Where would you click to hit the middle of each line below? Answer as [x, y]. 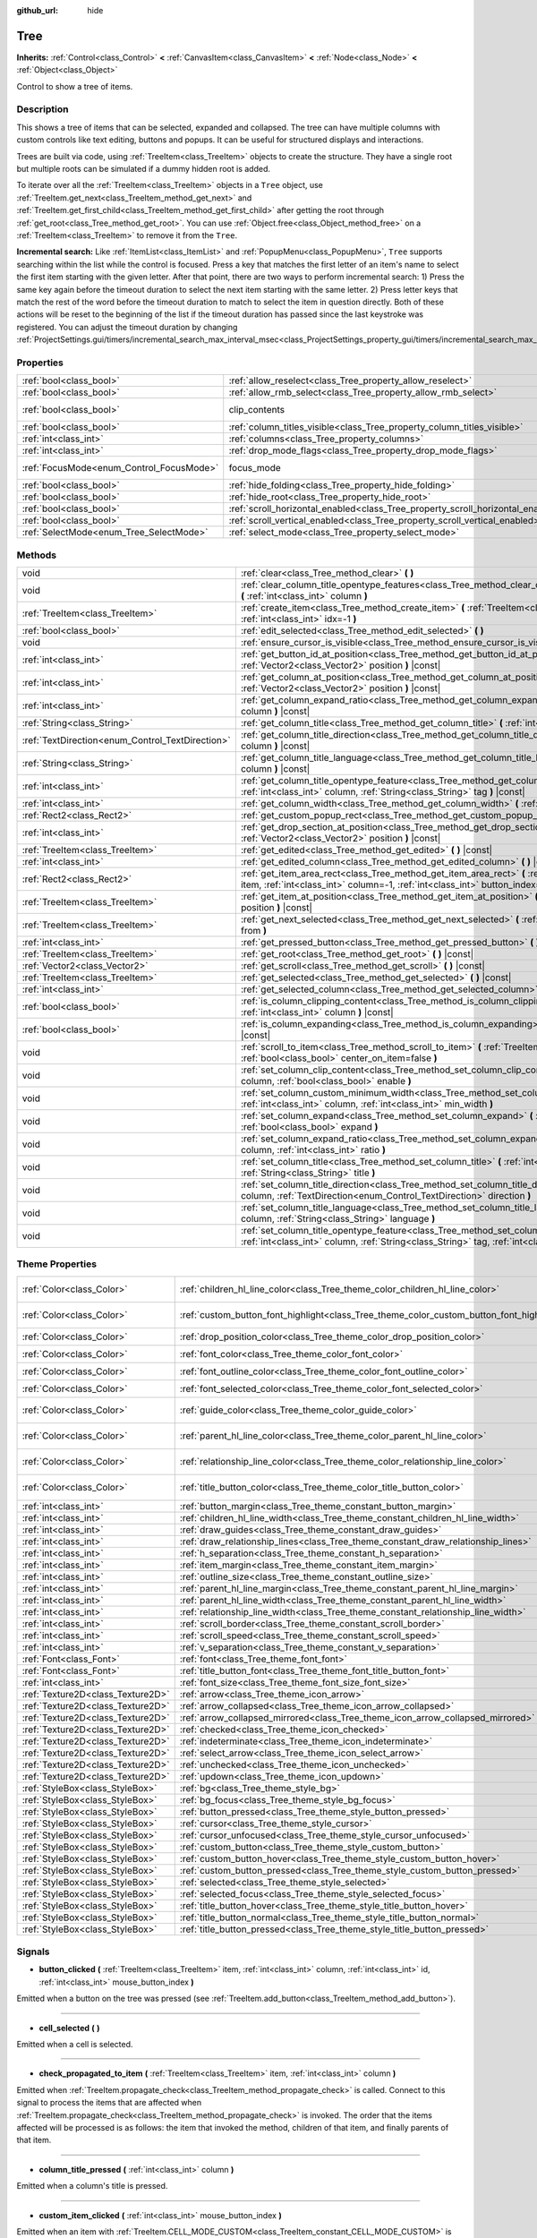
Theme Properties [57, 1264]
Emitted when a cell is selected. [75, 2045]
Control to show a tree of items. [75, 86]
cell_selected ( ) [69, 2028]
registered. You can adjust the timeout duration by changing [127, 327]
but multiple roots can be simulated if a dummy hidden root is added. [144, 169]
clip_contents [257, 410]
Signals [33, 1952]
